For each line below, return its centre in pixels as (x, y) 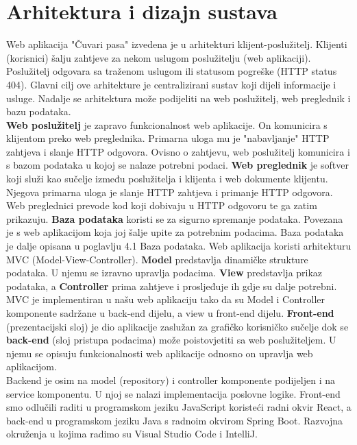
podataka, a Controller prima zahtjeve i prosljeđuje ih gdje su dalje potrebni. (172, 286)
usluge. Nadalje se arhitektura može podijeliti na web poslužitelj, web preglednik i (178, 98)
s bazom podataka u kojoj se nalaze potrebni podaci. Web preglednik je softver (177, 165)
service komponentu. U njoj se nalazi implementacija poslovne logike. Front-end (173, 393)
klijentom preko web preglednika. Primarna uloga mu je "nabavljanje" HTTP (168, 138)
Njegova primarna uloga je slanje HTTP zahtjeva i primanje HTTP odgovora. (170, 192)
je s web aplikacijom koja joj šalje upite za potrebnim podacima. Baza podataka (175, 232)
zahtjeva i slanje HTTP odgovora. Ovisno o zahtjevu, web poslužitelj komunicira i (178, 151)
